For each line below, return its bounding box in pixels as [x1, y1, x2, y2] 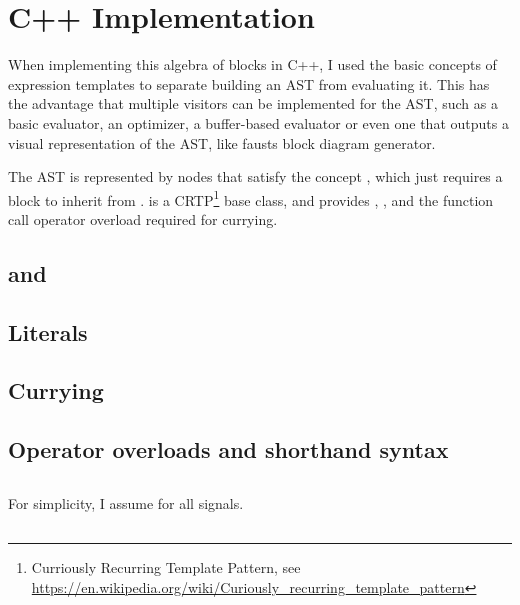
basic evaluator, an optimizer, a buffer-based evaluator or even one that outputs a [8, 112, 509, 133]
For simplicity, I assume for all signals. [8, 493, 244, 514]
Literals [8, 316, 88, 347]
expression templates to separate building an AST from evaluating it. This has [8, 73, 490, 94]
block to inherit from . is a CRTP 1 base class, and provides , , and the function [8, 186, 494, 210]
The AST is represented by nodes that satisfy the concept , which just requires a [8, 166, 503, 187]
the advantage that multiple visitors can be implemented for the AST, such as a [8, 93, 498, 114]
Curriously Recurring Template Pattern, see [31, 557, 301, 578]
